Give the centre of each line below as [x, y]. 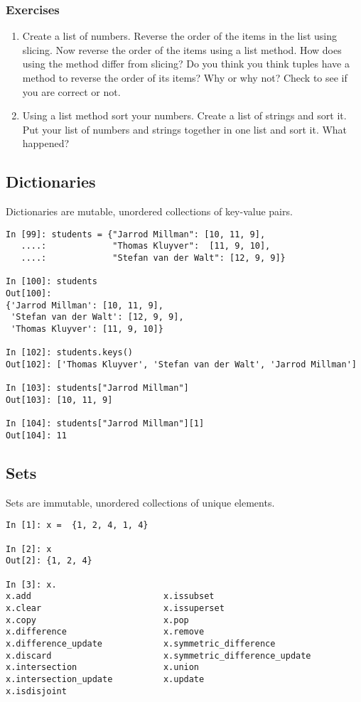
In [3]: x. [31, 584]
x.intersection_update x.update [105, 679]
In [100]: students [52, 282]
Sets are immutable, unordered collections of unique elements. [140, 502]
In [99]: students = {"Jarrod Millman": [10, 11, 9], [136, 234]
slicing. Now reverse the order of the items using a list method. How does [182, 49]
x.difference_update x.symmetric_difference [141, 643]
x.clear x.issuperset [115, 608]
